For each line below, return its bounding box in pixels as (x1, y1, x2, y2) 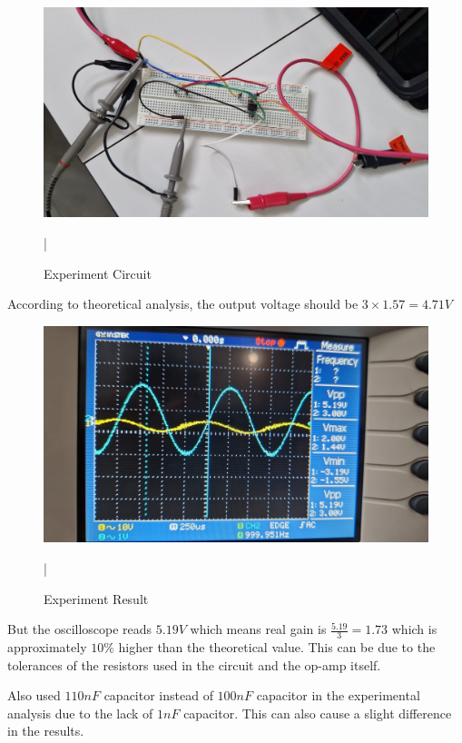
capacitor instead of (103, 686, 213, 705)
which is (391, 619, 437, 639)
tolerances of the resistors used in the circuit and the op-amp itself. (7, 655, 381, 674)
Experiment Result (44, 589, 149, 608)
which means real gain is (190, 619, 327, 639)
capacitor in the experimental (256, 686, 420, 705)
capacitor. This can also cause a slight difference (183, 703, 452, 722)
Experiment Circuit (44, 263, 152, 282)
